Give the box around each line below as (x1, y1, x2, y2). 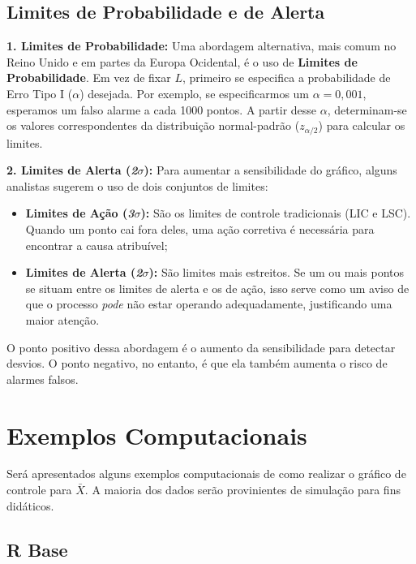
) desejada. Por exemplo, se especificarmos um (79, 84, 310, 101)
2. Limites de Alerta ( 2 (6, 161, 138, 179)
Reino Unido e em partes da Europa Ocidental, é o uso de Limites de (6, 53, 358, 70)
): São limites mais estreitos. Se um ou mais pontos (148, 264, 405, 281)
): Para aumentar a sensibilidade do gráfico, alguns (144, 161, 397, 179)
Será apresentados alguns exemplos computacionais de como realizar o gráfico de (6, 465, 406, 482)
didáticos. (6, 497, 54, 514)
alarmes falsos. (6, 370, 79, 387)
